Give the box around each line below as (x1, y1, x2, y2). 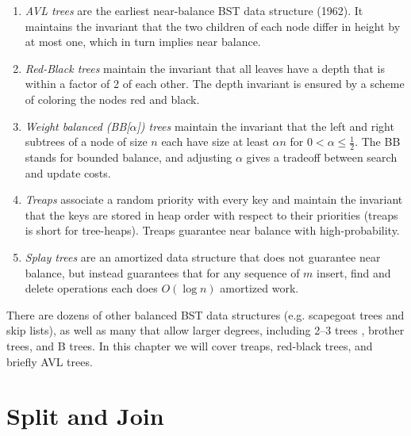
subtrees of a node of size (25, 133, 148, 150)
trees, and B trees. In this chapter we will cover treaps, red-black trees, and (6, 337, 373, 354)
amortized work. (220, 280, 299, 296)
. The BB (355, 133, 401, 150)
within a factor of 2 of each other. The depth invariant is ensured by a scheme (25, 75, 405, 92)
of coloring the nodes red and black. (25, 90, 200, 107)
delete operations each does (25, 280, 158, 296)
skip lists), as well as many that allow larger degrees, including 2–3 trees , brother (6, 322, 405, 338)
